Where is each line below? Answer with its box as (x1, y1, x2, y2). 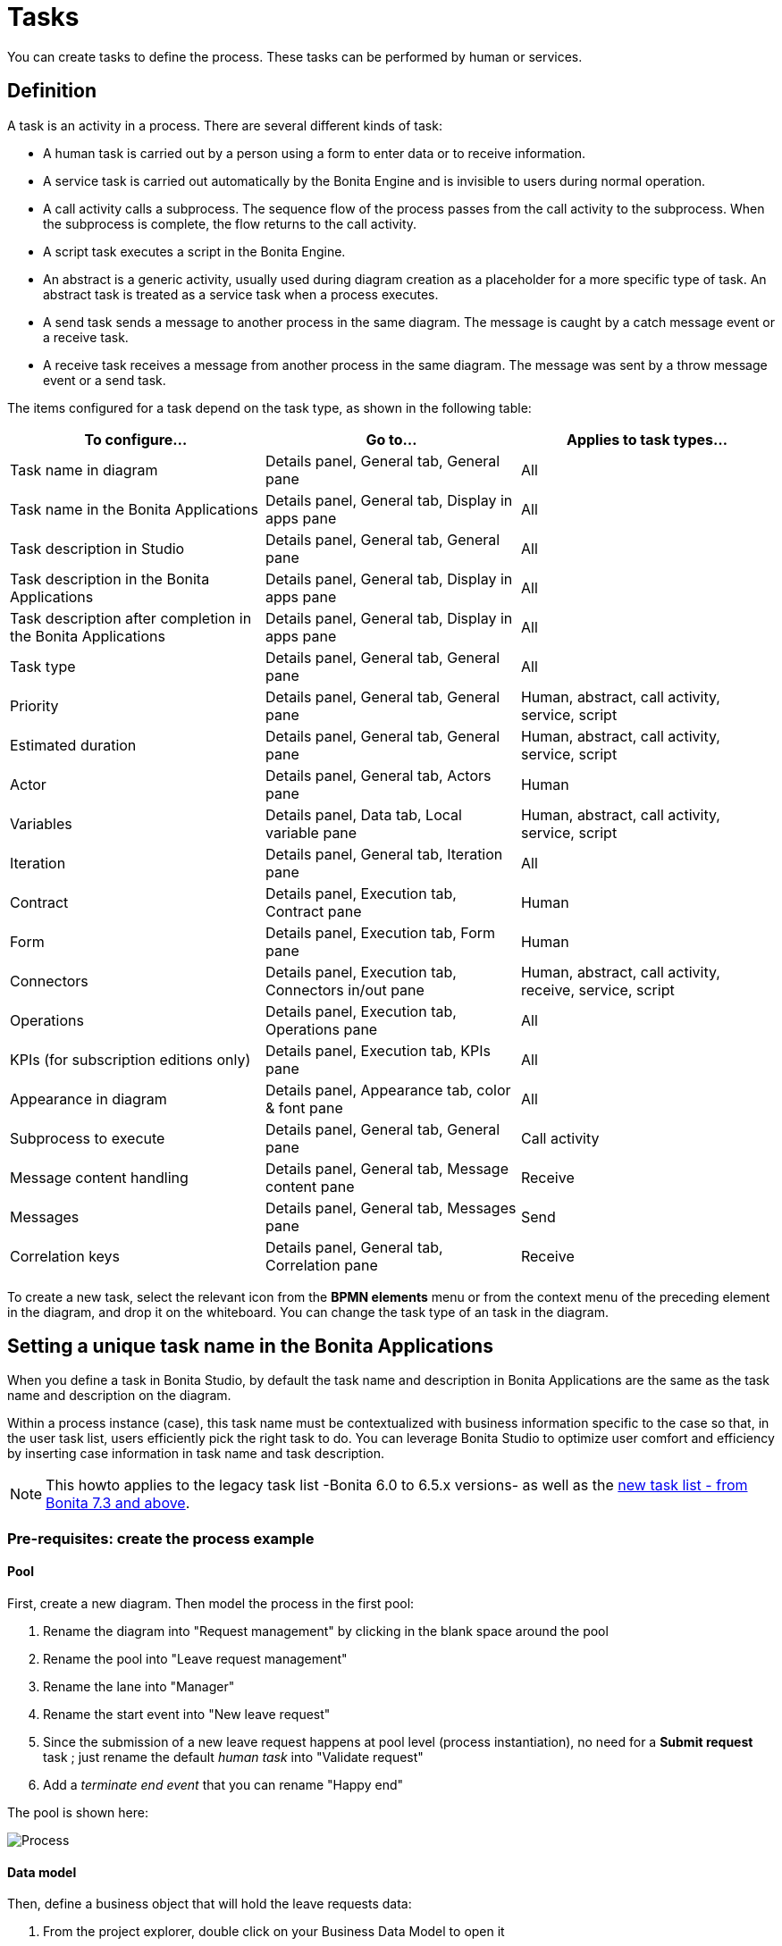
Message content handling (10, 1168, 189, 1187)
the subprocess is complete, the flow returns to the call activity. (43, 215, 417, 231)
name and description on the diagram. (7, 1388, 231, 1404)
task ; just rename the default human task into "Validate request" (43, 1749, 424, 1766)
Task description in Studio (10, 539, 185, 558)
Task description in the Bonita (10, 569, 210, 588)
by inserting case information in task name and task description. (7, 1446, 385, 1462)
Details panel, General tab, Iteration (265, 844, 503, 863)
